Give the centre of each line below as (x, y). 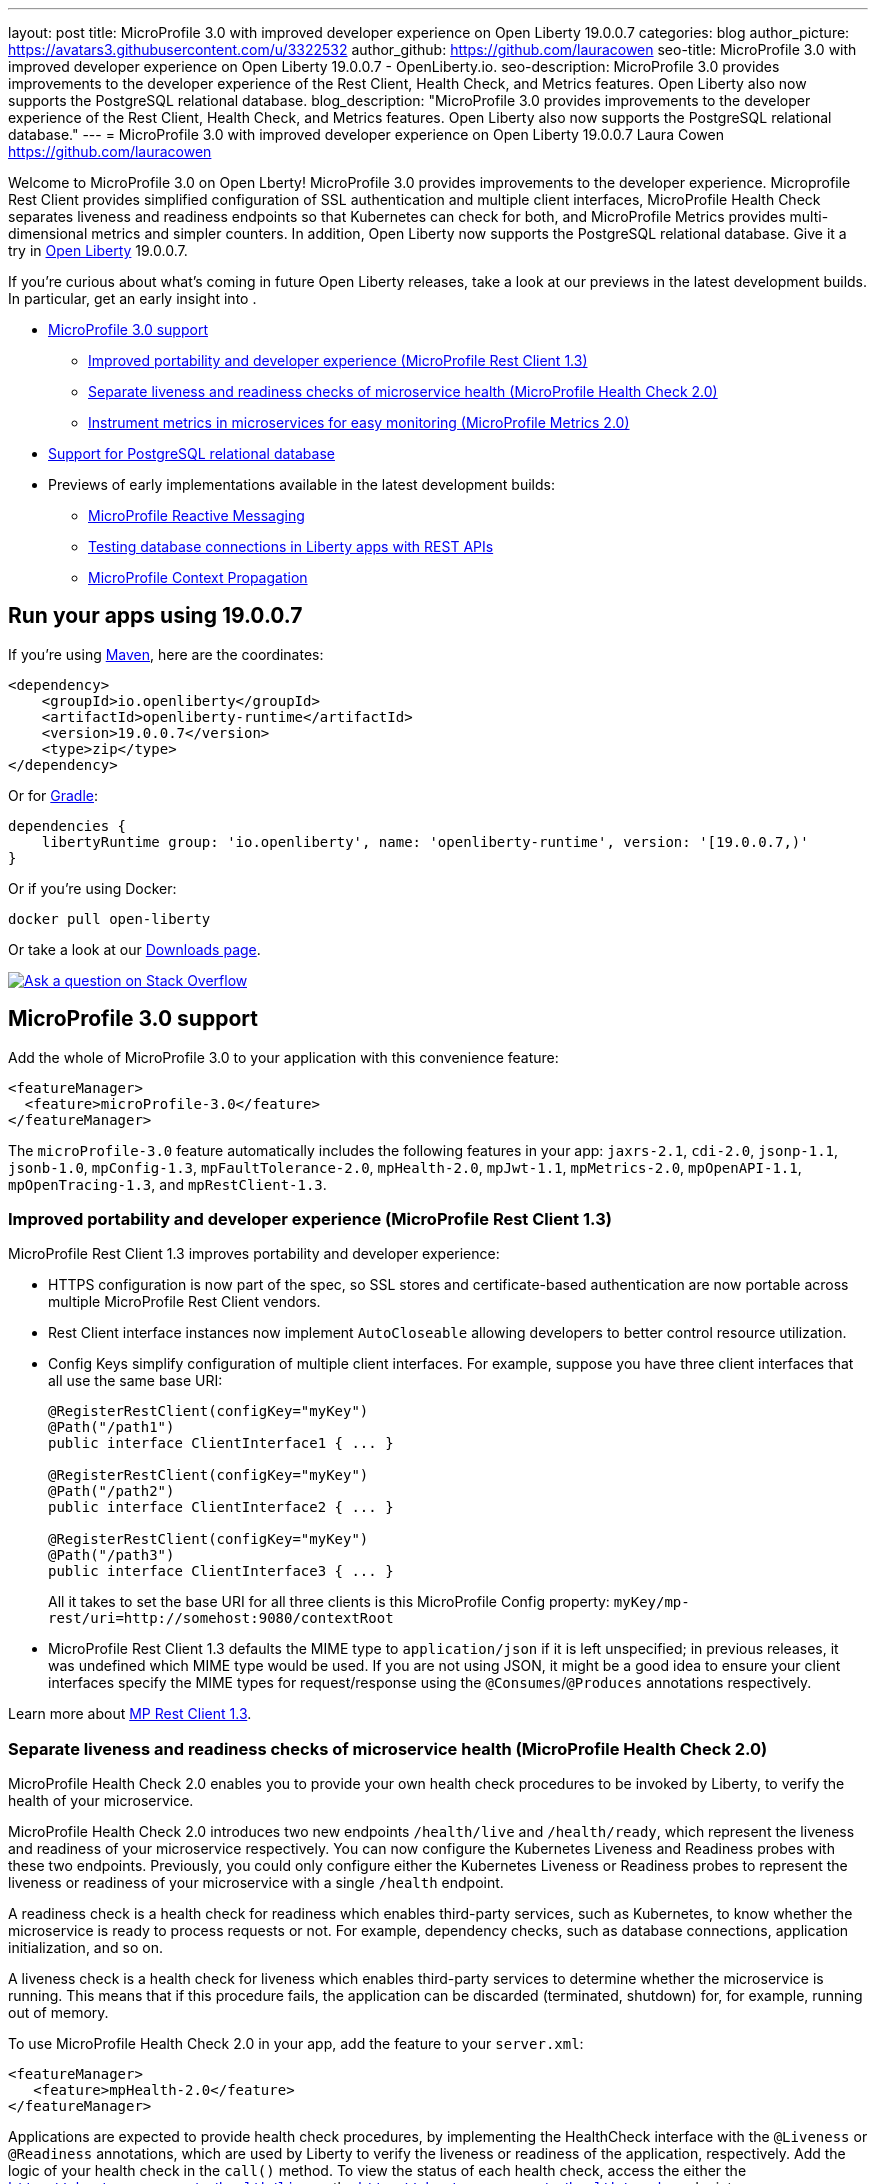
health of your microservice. (101, 1801)
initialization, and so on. (85, 1948)
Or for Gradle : (53, 795)
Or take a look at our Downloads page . (134, 949)
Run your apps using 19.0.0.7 (155, 616)
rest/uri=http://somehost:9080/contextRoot (221, 1618)
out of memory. (58, 2013)
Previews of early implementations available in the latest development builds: (301, 484)
